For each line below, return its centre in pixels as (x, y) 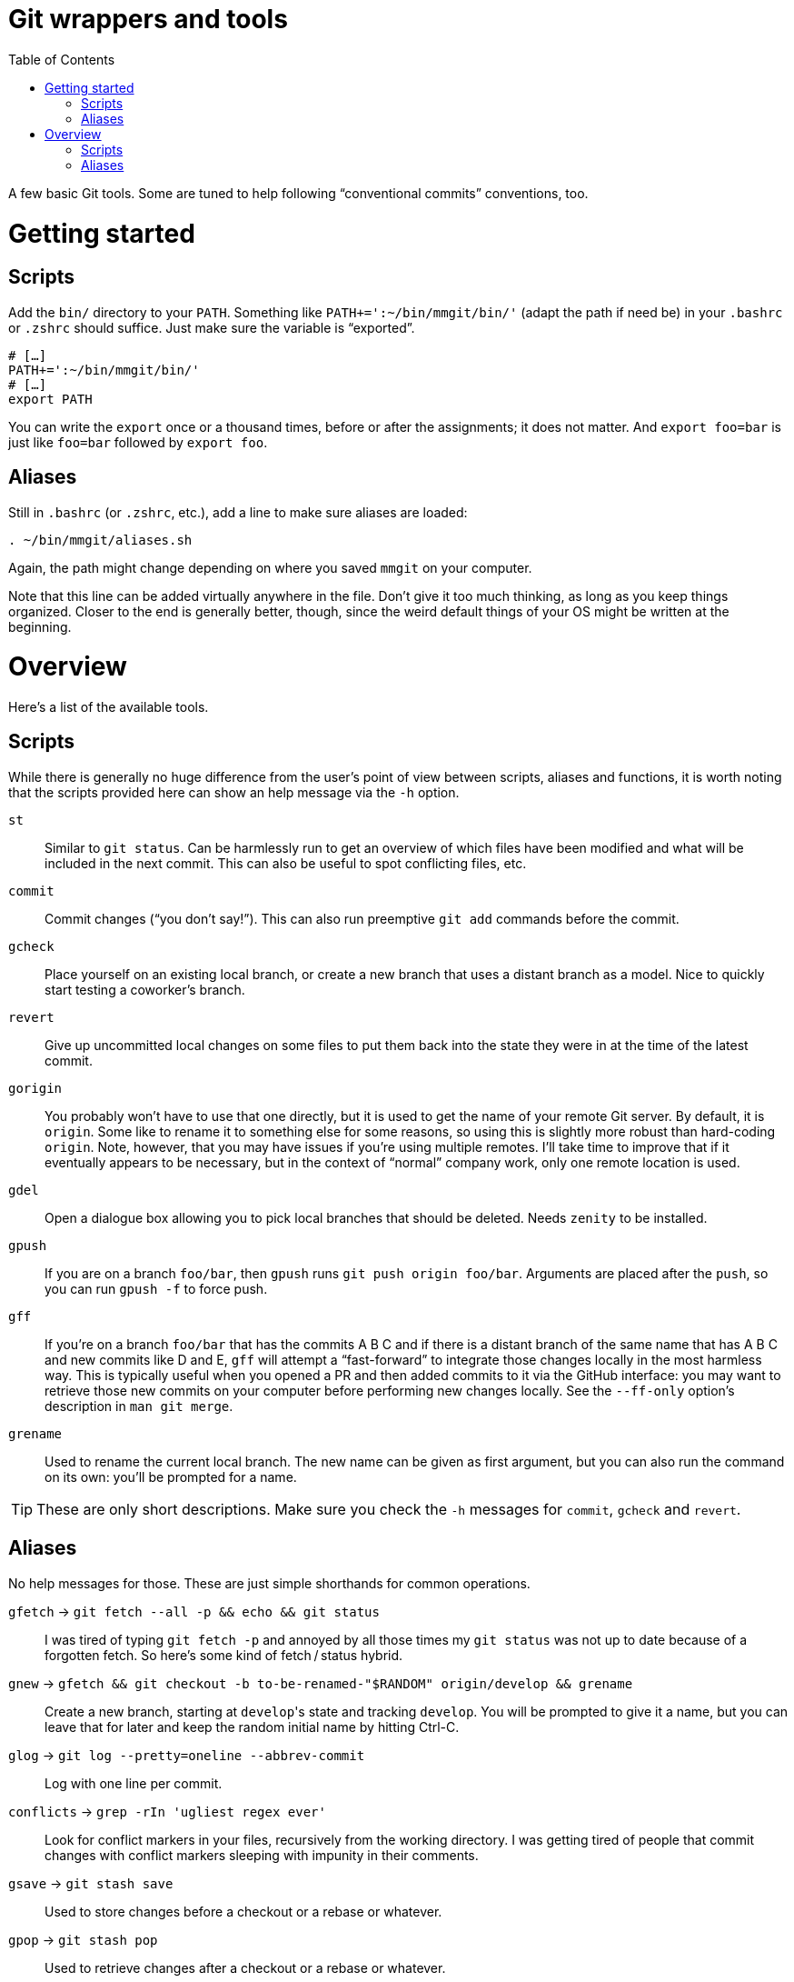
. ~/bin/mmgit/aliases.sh (100, 540)
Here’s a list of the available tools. (109, 707)
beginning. (40, 626)
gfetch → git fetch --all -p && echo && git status (194, 1611)
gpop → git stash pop (83, 1939)
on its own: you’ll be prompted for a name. (171, 1476)
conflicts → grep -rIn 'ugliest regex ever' (167, 1811)
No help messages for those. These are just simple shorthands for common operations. (269, 1583)
